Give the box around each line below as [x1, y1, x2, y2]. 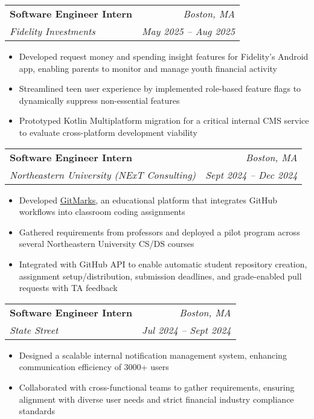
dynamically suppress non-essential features [19, 94, 180, 106]
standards [19, 405, 56, 417]
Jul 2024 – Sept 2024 [142, 322, 231, 337]
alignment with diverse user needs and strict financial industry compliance [19, 392, 294, 405]
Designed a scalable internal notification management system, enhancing [19, 348, 287, 361]
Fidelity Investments [10, 24, 95, 38]
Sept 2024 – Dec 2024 [205, 167, 298, 182]
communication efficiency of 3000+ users [19, 360, 169, 373]
